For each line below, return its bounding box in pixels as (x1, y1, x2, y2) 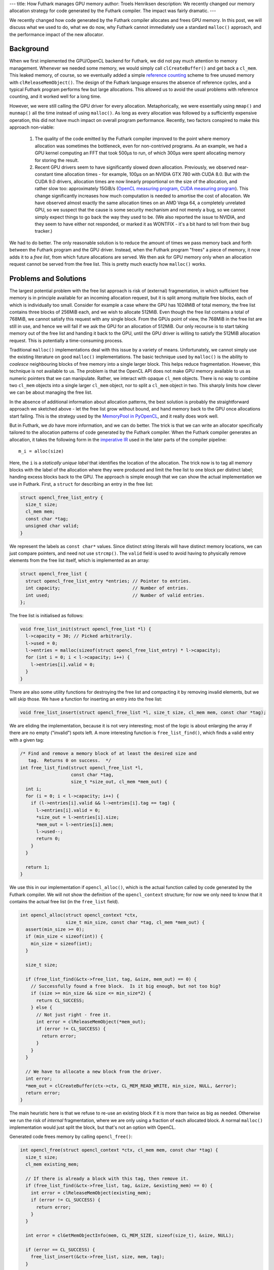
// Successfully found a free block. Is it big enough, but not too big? (30, 983, 221, 989)
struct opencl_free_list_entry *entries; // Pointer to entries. (25, 578, 192, 584)
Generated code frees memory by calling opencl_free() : (9, 1133, 133, 1140)
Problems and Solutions (9, 274, 86, 283)
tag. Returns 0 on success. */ (28, 757, 112, 764)
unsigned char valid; (25, 523, 80, 529)
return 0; (36, 836, 61, 842)
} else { (30, 1005, 53, 1010)
